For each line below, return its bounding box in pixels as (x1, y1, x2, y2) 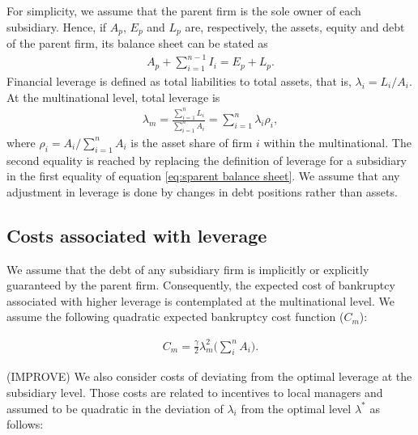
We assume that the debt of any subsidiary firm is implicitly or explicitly (6, 260, 369, 277)
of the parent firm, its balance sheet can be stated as (6, 35, 268, 52)
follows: (6, 416, 44, 433)
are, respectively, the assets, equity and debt (185, 18, 405, 35)
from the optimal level (241, 399, 352, 416)
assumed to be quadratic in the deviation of (6, 399, 224, 416)
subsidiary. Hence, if (6, 18, 107, 35)
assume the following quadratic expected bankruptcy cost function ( (6, 308, 344, 325)
